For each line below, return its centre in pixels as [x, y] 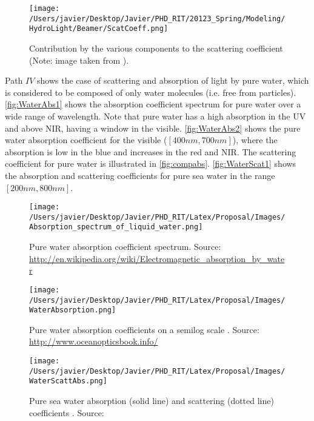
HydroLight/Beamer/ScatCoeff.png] [99, 29]
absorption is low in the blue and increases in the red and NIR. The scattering [151, 151]
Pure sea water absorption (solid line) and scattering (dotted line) [152, 400]
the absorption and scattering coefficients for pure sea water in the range [140, 175]
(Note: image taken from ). [79, 60]
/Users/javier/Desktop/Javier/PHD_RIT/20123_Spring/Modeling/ [157, 19]
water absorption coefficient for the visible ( [86, 140]
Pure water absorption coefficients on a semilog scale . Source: [144, 329]
